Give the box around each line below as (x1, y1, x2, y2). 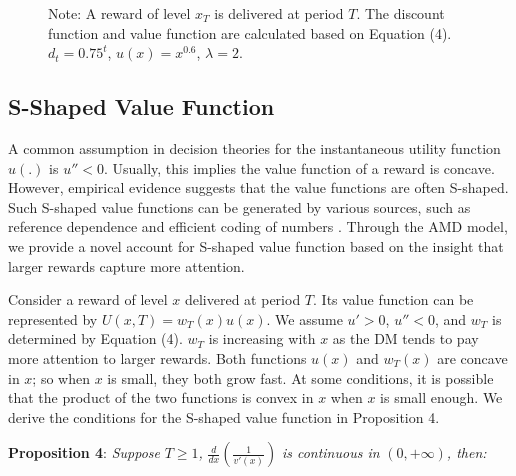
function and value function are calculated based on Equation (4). (48, 22, 452, 43)
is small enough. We (380, 387, 503, 408)
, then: (446, 442, 487, 463)
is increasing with (208, 328, 316, 349)
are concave (437, 347, 508, 368)
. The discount (356, 3, 445, 23)
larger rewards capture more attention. (8, 255, 245, 276)
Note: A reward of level (48, 3, 191, 23)
